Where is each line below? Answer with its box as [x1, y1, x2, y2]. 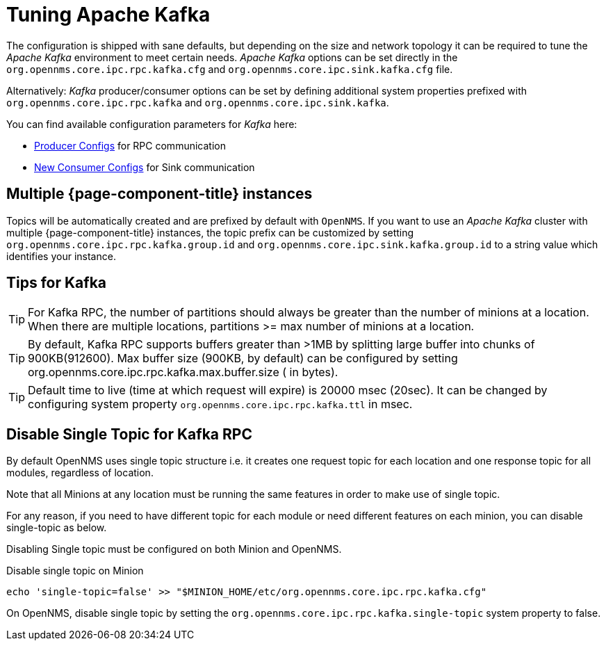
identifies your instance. [6, 250, 116, 262]
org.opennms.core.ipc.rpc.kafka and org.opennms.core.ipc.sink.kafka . [6, 96, 389, 108]
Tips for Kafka [6, 274, 107, 292]
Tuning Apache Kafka [6, 3, 211, 26]
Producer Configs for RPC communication [34, 139, 226, 152]
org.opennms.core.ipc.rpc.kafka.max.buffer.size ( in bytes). [28, 365, 338, 380]
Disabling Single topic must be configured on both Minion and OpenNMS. [6, 543, 342, 556]
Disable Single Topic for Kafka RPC [6, 425, 252, 443]
